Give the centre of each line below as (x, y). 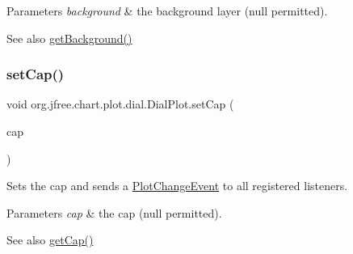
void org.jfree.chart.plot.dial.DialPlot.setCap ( (120, 104)
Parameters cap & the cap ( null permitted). (114, 212)
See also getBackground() (69, 38)
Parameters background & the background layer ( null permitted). (167, 11)
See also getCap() (50, 240)
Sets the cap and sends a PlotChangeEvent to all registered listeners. (177, 186)
